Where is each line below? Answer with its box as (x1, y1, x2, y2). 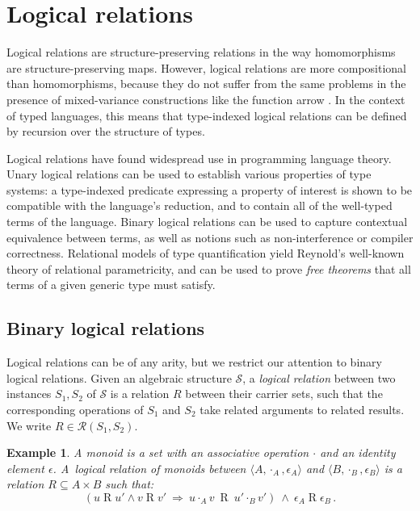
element (6, 459, 44, 476)
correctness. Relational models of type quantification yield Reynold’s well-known (6, 245, 405, 262)
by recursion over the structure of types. (6, 123, 205, 140)
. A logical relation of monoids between (52, 459, 246, 476)
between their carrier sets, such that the (185, 385, 383, 402)
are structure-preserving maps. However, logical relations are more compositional (6, 59, 406, 76)
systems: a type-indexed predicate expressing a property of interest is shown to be (6, 181, 413, 198)
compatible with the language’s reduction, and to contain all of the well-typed (6, 197, 393, 214)
